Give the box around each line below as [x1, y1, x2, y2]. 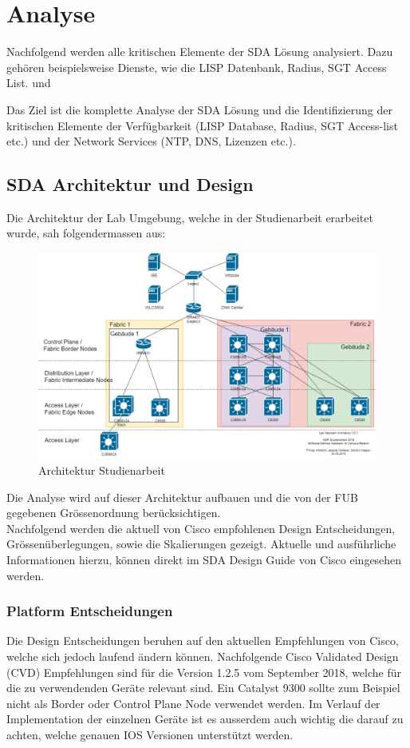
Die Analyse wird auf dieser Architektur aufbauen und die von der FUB [6, 488, 358, 505]
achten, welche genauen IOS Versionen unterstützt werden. [6, 726, 294, 742]
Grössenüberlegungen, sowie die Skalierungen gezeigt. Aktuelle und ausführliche [6, 535, 396, 552]
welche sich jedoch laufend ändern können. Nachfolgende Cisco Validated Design [6, 648, 399, 665]
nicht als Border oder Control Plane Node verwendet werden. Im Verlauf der [6, 694, 380, 711]
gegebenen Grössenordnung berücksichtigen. [6, 504, 221, 521]
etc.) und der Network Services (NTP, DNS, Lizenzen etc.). [6, 133, 296, 149]
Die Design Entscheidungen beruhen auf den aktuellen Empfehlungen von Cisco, [6, 632, 399, 649]
